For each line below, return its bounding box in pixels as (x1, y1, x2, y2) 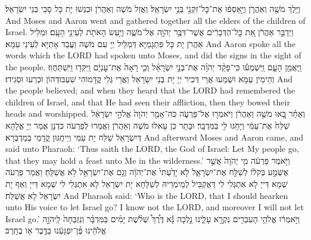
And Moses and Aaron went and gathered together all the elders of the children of (5, 14, 306, 26)
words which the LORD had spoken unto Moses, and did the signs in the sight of (5, 49, 301, 61)
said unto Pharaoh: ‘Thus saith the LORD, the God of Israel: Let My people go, (5, 142, 299, 155)
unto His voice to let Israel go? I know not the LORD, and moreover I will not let (5, 201, 304, 213)
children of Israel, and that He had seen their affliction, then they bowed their (5, 95, 290, 108)
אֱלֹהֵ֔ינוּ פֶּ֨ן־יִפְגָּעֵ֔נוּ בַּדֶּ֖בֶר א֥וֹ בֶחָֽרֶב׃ (5, 224, 107, 236)
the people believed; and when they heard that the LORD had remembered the (5, 84, 296, 96)
